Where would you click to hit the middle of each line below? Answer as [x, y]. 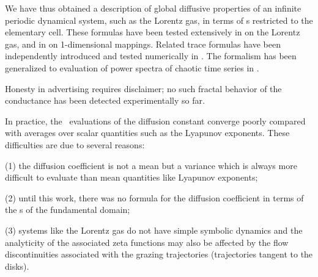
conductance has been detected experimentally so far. [105, 100]
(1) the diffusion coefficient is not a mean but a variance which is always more [151, 165]
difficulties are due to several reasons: [75, 144]
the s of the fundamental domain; [68, 210]
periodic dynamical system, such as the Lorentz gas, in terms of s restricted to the [159, 20]
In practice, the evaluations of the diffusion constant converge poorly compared [155, 121]
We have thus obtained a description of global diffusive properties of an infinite [153, 8]
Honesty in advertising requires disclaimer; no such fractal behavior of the [143, 88]
